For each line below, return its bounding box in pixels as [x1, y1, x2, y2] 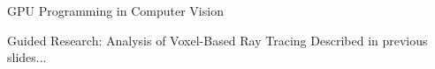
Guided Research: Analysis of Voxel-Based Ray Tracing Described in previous [7, 31, 428, 49]
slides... [7, 48, 47, 66]
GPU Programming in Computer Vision [7, 2, 224, 19]
